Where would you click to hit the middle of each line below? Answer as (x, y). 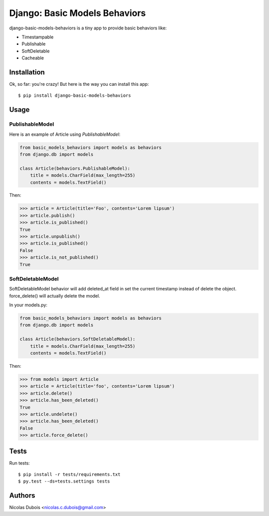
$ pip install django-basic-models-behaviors (75, 96)
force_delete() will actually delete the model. (55, 296)
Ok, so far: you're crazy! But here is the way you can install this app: (79, 84)
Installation (27, 72)
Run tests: (19, 463)
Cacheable (33, 58)
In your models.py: (28, 305)
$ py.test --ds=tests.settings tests (64, 481)
